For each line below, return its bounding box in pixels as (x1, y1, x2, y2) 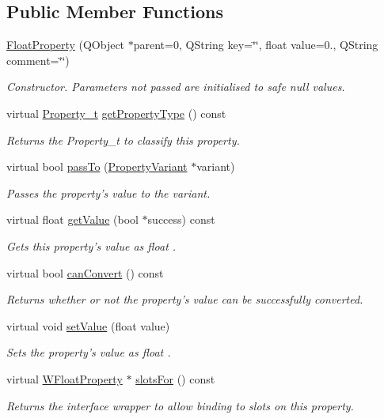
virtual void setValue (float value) (6, 317, 170, 334)
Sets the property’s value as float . (6, 344, 171, 360)
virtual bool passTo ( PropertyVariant (6, 158, 188, 175)
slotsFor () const (135, 370, 215, 387)
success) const (147, 211, 215, 228)
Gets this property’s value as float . (6, 237, 177, 254)
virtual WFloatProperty (6, 370, 123, 387)
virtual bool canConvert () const (6, 264, 164, 281)
